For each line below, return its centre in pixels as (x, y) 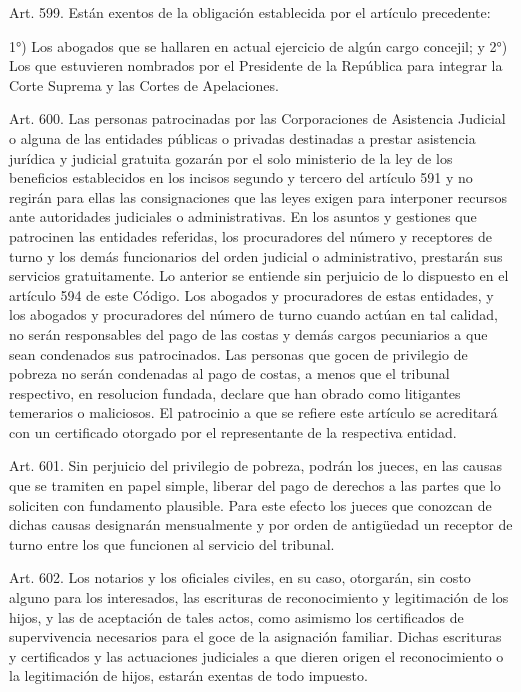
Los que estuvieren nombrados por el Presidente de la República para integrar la (256, 65)
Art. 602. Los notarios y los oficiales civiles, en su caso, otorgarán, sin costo (240, 577)
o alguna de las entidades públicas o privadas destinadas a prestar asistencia (242, 137)
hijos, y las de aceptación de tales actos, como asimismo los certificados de (236, 616)
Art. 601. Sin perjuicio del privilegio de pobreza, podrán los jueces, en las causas (255, 465)
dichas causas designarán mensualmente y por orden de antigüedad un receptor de (261, 524)
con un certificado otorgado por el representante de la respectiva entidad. (233, 431)
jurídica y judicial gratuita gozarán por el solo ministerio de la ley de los (231, 157)
